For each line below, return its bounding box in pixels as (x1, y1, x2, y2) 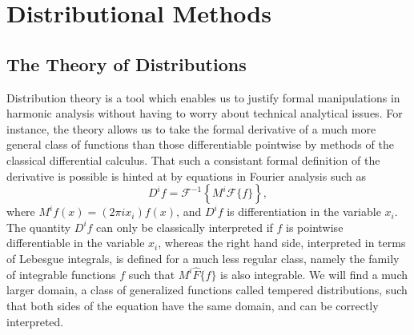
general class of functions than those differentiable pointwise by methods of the (6, 136, 394, 153)
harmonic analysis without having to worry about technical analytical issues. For (6, 105, 403, 122)
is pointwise (286, 218, 344, 235)
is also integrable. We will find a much (220, 265, 408, 282)
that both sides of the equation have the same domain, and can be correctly (6, 297, 379, 313)
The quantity (6, 218, 71, 235)
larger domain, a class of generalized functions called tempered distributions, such (6, 281, 408, 298)
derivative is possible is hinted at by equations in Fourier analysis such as (6, 167, 367, 184)
